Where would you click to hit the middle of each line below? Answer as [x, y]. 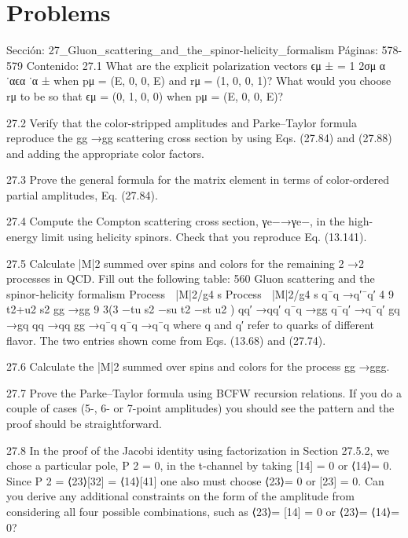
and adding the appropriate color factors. [105, 153]
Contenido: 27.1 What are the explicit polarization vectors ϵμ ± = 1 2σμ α [206, 65]
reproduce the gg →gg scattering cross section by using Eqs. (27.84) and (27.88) [199, 138]
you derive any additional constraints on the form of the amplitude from [180, 496]
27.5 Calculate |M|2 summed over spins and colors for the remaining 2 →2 [186, 263]
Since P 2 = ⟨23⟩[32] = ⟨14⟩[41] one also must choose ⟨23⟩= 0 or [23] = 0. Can [195, 480]
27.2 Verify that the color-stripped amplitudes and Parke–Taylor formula [182, 122]
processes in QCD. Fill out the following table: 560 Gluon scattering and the [191, 278]
